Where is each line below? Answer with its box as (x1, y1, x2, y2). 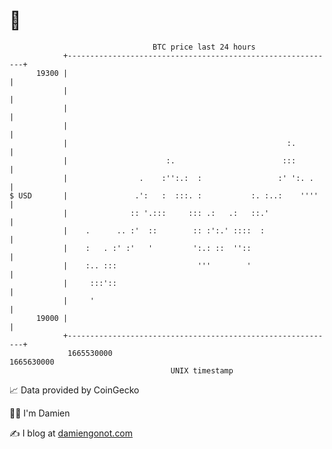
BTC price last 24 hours (152, 42, 256, 52)
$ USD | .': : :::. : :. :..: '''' (9, 190, 319, 201)
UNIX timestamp (170, 365, 234, 376)
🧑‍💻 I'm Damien (9, 407, 71, 419)
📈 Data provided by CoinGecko (9, 384, 140, 396)
